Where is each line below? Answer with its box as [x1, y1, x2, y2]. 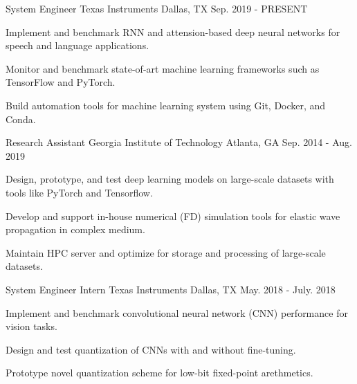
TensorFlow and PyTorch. [6, 75, 116, 89]
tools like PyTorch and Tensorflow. [6, 185, 153, 199]
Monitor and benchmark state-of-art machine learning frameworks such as [6, 61, 320, 75]
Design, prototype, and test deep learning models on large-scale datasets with [6, 172, 334, 186]
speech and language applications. [6, 38, 149, 53]
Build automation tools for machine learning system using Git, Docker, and [6, 98, 326, 112]
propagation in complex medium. [6, 222, 145, 237]
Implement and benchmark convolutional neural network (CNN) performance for [6, 305, 348, 320]
